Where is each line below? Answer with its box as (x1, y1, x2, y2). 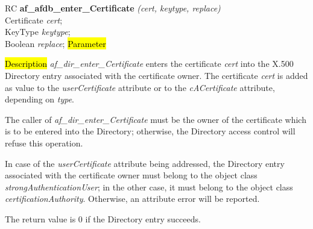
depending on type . (5, 93, 74, 105)
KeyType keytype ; (5, 25, 71, 38)
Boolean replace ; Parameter (5, 37, 106, 49)
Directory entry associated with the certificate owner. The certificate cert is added (5, 69, 308, 81)
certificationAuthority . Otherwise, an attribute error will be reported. (5, 192, 260, 205)
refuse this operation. (5, 136, 83, 149)
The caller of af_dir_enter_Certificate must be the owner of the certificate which (5, 113, 306, 125)
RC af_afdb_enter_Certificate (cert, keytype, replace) (5, 2, 221, 14)
